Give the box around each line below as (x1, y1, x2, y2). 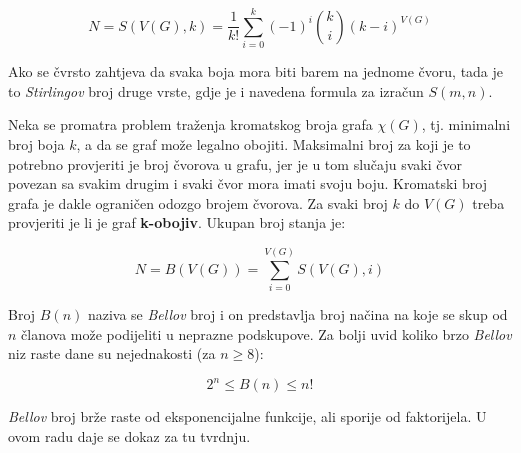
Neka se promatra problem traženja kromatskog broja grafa (8, 114, 373, 135)
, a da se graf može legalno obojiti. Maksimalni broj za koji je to (76, 133, 471, 154)
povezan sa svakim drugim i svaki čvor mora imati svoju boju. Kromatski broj (8, 173, 487, 194)
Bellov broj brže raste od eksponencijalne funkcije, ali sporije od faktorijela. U (8, 406, 487, 427)
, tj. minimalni (421, 114, 511, 135)
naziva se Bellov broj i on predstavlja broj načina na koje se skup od (87, 304, 508, 324)
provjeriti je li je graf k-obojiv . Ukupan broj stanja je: (8, 212, 346, 233)
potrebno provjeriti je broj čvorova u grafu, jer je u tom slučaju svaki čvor (8, 153, 462, 174)
